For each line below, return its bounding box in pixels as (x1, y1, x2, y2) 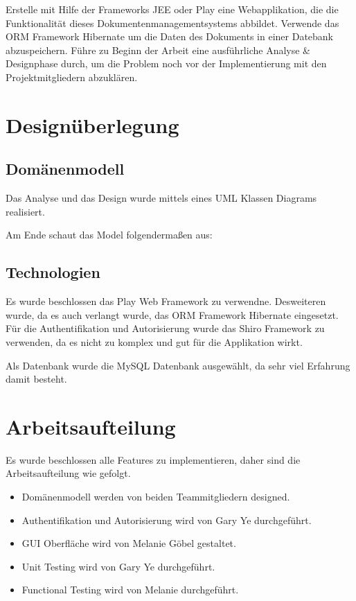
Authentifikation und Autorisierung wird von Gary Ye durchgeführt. (21, 512, 312, 527)
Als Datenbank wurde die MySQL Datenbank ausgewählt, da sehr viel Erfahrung (6, 358, 350, 372)
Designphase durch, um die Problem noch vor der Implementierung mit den (6, 56, 327, 71)
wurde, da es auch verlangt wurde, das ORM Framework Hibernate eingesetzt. (6, 307, 339, 322)
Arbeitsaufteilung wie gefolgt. (6, 466, 131, 480)
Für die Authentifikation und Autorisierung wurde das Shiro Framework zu (6, 321, 325, 336)
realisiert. (6, 204, 45, 218)
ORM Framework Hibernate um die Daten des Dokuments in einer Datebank (6, 29, 334, 44)
